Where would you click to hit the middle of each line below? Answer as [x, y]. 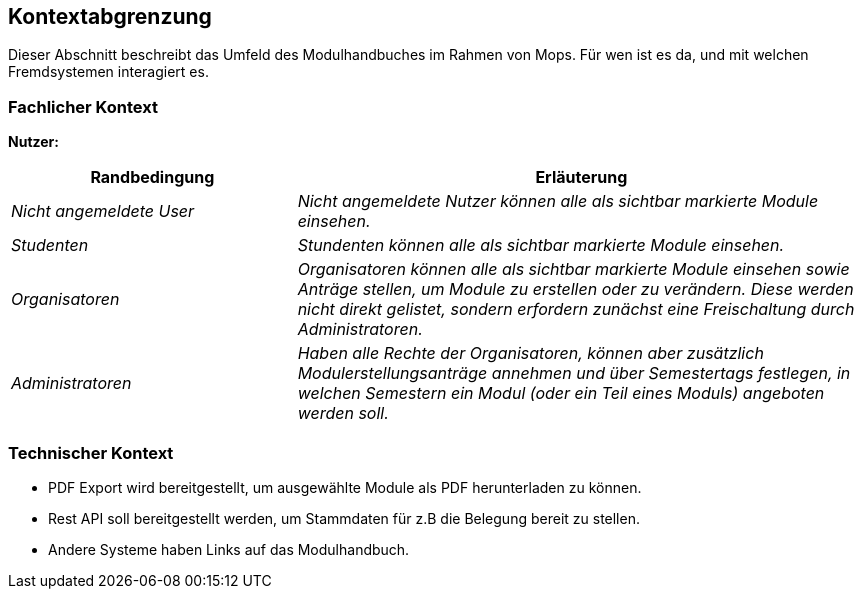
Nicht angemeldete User [103, 211]
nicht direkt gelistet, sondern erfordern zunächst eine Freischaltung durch [576, 309]
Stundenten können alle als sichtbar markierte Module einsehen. [541, 245]
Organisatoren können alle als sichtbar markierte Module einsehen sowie [573, 269]
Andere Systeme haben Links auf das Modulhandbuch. [229, 549]
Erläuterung [581, 177]
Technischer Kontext [91, 452]
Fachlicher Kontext [83, 106]
